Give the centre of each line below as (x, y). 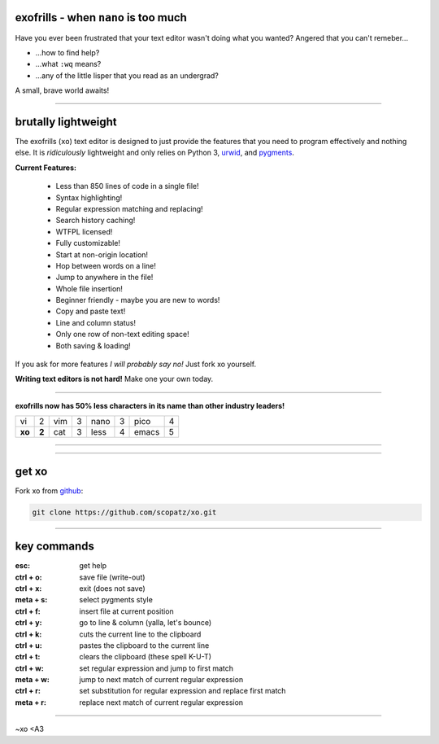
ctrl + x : (28, 588)
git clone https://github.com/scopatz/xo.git (124, 512)
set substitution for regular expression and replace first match (183, 691)
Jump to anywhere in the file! (104, 278)
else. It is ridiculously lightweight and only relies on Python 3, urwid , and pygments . (154, 153)
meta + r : (30, 702)
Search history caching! (96, 221)
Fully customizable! (88, 243)
